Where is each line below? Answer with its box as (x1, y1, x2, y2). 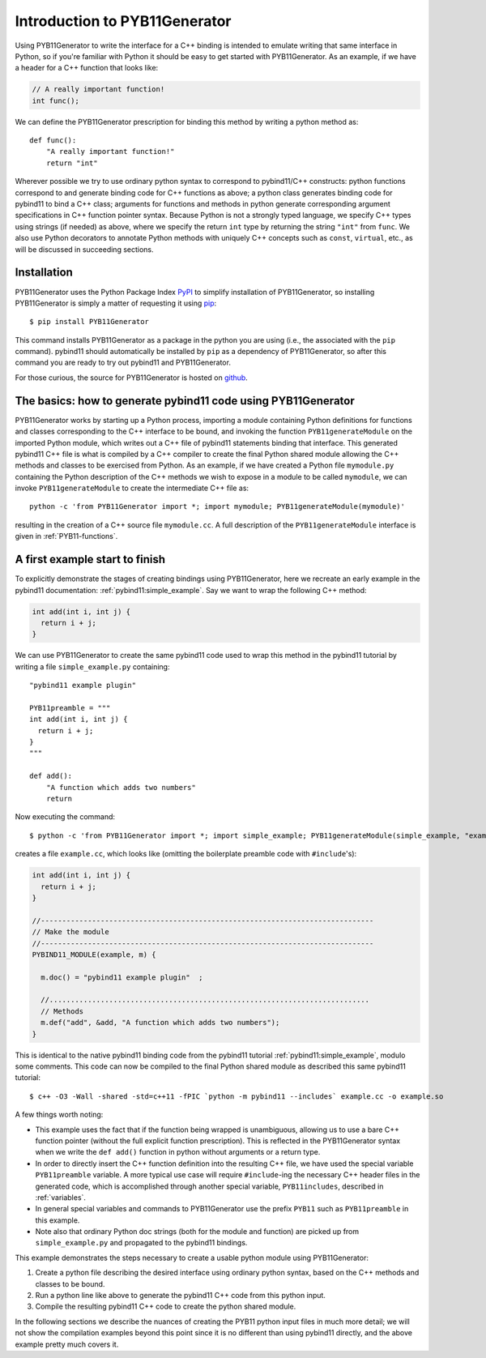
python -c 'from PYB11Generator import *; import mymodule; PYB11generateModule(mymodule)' (29, 502, 405, 511)
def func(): (29, 136, 77, 145)
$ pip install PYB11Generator (29, 317, 150, 327)
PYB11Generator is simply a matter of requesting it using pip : (15, 298, 217, 308)
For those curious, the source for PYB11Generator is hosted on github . (15, 373, 249, 382)
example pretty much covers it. (15, 1339, 119, 1349)
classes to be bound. (35, 1279, 105, 1288)
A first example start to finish (15, 553, 166, 566)
